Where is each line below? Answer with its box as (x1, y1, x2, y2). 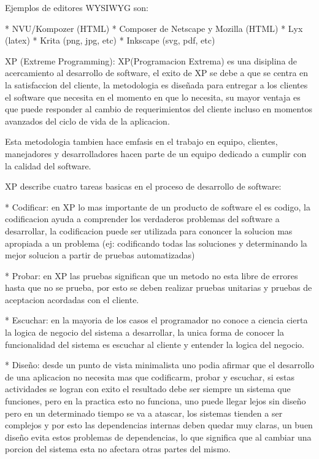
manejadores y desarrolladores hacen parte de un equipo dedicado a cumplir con (5, 147, 307, 160)
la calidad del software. (5, 159, 91, 172)
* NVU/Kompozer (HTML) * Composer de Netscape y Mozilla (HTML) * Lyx (5, 21, 303, 34)
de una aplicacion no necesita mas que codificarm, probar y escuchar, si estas (5, 370, 294, 383)
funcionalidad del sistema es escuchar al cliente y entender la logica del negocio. (5, 337, 305, 350)
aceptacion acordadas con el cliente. (5, 293, 139, 306)
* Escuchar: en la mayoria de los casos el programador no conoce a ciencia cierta (5, 314, 308, 326)
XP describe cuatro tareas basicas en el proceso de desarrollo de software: (5, 180, 282, 193)
